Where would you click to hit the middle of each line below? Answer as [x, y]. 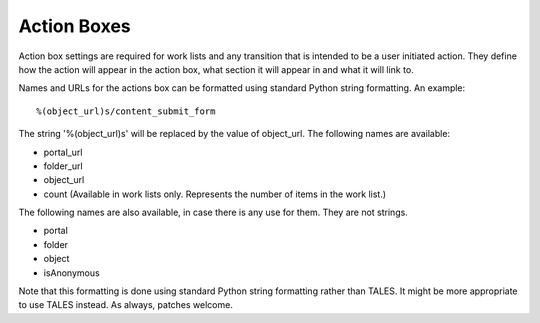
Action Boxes [74, 26]
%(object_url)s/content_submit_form [126, 111]
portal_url [63, 152]
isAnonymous [71, 272]
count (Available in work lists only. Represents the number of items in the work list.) [215, 194]
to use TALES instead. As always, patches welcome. [126, 305]
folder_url [63, 166]
